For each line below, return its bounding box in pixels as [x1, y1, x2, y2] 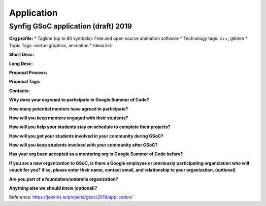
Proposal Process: [9, 69, 48, 75]
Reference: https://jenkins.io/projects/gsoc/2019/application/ [9, 194, 133, 200]
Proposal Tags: [9, 79, 41, 85]
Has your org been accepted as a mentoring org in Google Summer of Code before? [9, 151, 183, 157]
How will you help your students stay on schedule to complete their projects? [9, 124, 171, 130]
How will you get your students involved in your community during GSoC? [9, 133, 164, 139]
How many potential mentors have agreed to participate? [9, 106, 128, 112]
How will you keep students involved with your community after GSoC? [9, 142, 158, 148]
